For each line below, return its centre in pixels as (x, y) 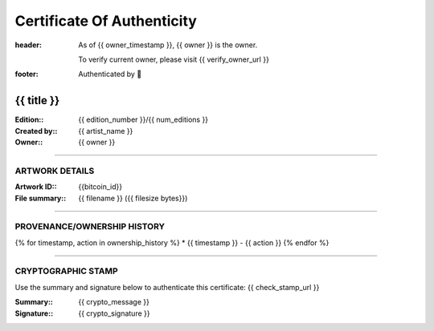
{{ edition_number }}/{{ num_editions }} (143, 119)
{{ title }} (37, 101)
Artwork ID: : (36, 187)
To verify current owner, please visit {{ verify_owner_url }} (174, 59)
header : (28, 45)
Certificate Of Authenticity (106, 21)
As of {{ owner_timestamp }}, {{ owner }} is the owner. (168, 45)
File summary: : (41, 198)
